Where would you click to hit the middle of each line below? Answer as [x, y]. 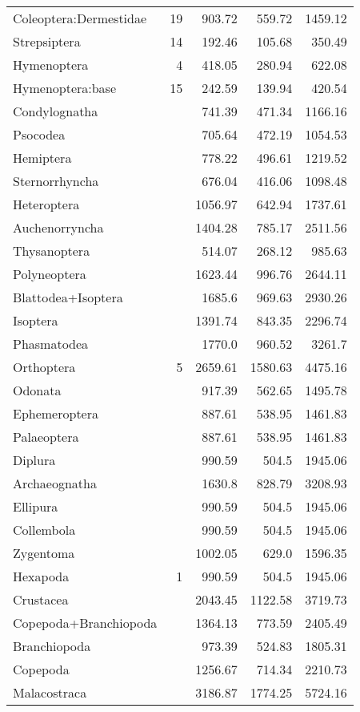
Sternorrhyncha [56, 181]
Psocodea [39, 134]
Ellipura [36, 506]
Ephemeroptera [56, 413]
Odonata [37, 390]
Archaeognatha [55, 483]
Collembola [44, 530]
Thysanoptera [52, 251]
